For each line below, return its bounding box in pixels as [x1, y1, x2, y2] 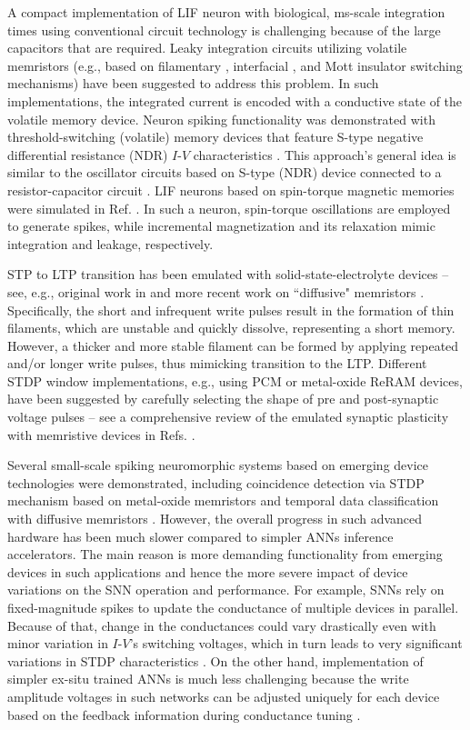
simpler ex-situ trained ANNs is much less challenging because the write [7, 669, 409, 688]
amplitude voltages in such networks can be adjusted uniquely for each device [7, 686, 440, 705]
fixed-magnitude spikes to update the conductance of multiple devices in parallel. [7, 598, 459, 616]
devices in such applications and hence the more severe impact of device [7, 562, 408, 581]
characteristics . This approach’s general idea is [193, 145, 456, 164]
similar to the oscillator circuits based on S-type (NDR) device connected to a [7, 163, 442, 182]
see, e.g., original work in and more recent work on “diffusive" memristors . [7, 282, 425, 301]
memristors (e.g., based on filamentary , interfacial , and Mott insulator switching [7, 55, 463, 75]
